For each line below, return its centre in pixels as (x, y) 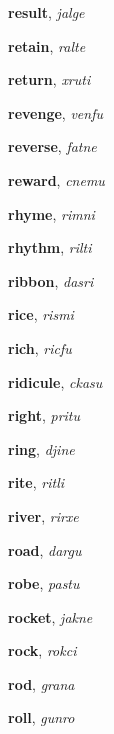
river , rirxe (43, 515)
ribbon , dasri (51, 280)
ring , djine (41, 448)
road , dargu (45, 549)
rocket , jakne (50, 616)
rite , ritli (36, 482)
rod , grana (41, 683)
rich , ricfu (40, 347)
